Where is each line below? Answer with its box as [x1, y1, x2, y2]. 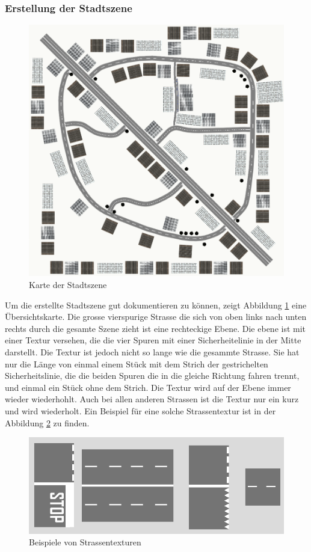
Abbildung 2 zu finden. [5, 416, 90, 429]
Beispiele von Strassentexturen [29, 536, 141, 548]
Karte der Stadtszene [29, 278, 107, 290]
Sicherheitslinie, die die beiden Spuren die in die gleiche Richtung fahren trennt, [5, 369, 300, 382]
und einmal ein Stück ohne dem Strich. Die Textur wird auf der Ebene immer [5, 381, 291, 393]
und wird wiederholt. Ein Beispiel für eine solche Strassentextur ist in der [5, 404, 276, 417]
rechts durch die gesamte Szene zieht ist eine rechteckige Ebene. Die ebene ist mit [5, 322, 306, 334]
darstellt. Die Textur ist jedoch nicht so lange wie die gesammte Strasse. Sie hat [5, 345, 300, 358]
